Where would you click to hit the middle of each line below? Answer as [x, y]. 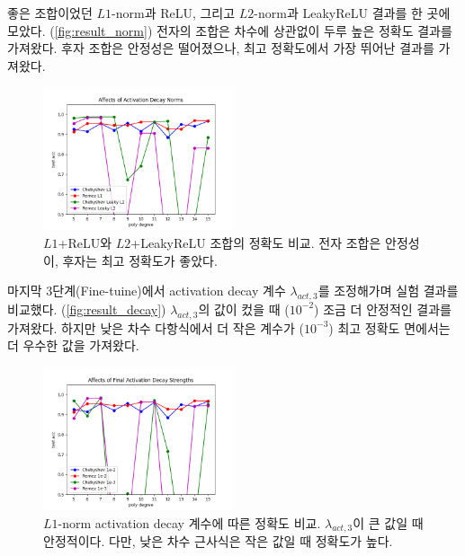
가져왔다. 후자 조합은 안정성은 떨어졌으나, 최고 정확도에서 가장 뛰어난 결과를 [221, 48]
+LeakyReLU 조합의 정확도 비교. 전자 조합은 [256, 242]
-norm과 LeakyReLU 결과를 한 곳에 [352, 13]
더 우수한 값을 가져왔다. [73, 345]
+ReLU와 [85, 242]
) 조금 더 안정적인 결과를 [383, 309]
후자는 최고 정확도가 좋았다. [140, 260]
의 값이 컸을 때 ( [244, 309]
